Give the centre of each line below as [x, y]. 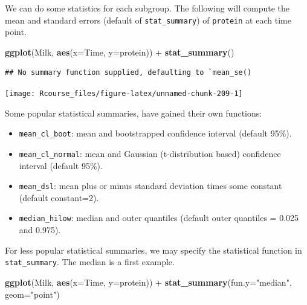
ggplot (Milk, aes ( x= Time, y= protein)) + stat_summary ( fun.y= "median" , [148, 282]
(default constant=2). [59, 197]
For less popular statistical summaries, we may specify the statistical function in [153, 250]
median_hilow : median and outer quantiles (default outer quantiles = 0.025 [159, 218]
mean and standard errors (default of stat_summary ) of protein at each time [148, 20]
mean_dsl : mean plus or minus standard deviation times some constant [150, 186]
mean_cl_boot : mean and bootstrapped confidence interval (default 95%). [155, 133]
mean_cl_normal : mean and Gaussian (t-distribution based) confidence [150, 153]
